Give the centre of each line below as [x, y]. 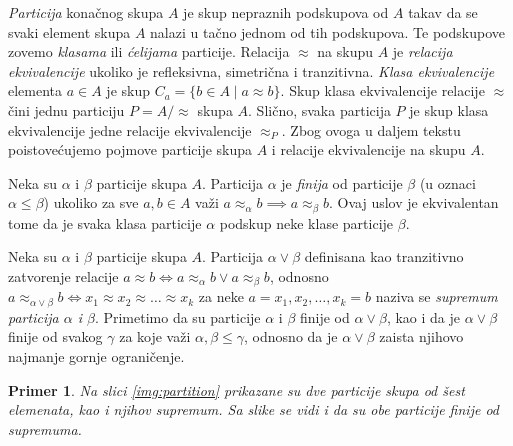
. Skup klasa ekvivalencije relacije [382, 90]
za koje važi [155, 336]
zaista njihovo [421, 336]
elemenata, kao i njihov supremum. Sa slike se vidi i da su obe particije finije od [253, 409]
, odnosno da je [291, 336]
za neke [221, 296]
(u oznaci [447, 182]
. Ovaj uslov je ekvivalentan [414, 202]
